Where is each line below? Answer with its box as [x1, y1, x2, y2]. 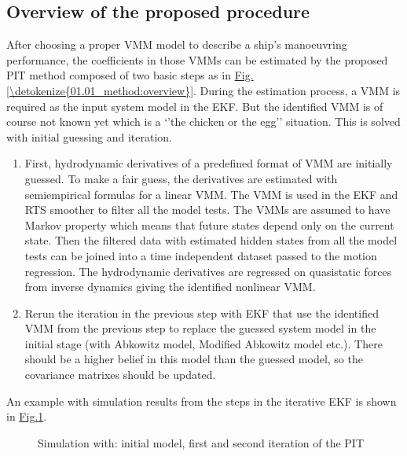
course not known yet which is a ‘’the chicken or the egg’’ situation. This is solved [6, 113, 401, 130]
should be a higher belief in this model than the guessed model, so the [24, 351, 363, 367]
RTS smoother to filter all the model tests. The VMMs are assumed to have [24, 201, 390, 218]
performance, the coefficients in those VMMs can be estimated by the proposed [6, 51, 388, 68]
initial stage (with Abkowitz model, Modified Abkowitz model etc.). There [24, 335, 383, 351]
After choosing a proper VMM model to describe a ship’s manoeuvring [6, 36, 347, 53]
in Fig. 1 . [6, 408, 47, 425]
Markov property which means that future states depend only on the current [24, 216, 394, 233]
